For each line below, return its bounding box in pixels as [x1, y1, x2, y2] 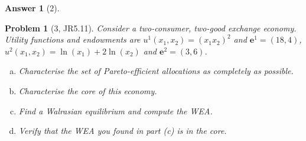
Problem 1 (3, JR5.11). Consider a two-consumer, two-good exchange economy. [5, 21, 297, 34]
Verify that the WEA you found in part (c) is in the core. [18, 124, 227, 137]
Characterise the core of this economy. [18, 84, 157, 97]
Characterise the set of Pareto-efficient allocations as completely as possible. [18, 65, 294, 77]
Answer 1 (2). [5, 2, 60, 14]
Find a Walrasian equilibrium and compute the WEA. [18, 104, 213, 117]
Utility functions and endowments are [5, 33, 141, 46]
